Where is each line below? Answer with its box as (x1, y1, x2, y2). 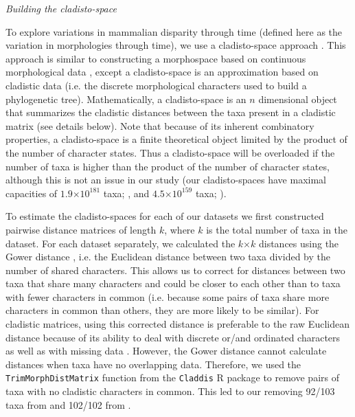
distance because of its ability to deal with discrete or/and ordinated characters (5, 330, 341, 344)
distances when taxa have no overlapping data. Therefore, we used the (5, 357, 301, 371)
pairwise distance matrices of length (5, 222, 157, 236)
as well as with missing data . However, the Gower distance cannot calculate (5, 343, 327, 358)
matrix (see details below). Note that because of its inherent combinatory (5, 118, 314, 133)
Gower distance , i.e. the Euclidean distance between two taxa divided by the (5, 249, 330, 264)
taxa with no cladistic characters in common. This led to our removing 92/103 (5, 384, 335, 398)
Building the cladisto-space (5, 1, 117, 15)
